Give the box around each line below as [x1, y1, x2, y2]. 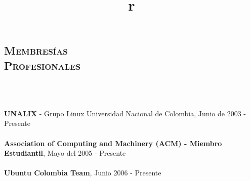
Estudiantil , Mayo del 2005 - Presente [4, 148, 126, 158]
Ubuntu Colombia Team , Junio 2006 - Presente [4, 167, 161, 178]
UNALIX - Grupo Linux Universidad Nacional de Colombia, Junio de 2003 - [4, 108, 246, 118]
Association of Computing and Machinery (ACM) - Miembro [4, 138, 222, 148]
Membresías [4, 42, 68, 58]
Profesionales [4, 57, 81, 73]
